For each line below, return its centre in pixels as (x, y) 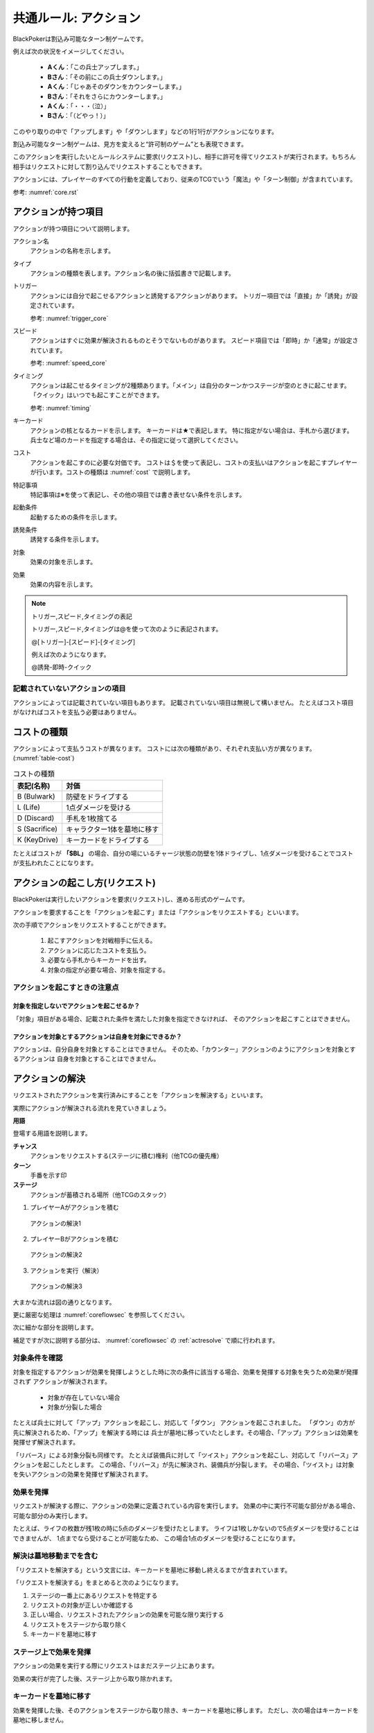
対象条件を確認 (38, 1358)
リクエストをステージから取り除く (79, 1624)
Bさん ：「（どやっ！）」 (79, 116)
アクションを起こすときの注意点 (66, 988)
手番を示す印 (48, 1175)
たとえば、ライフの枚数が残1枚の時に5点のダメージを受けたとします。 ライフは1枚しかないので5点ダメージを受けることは (186, 1529)
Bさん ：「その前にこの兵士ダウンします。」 (107, 77)
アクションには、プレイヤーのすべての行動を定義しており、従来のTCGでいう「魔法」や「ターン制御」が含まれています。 (185, 180)
